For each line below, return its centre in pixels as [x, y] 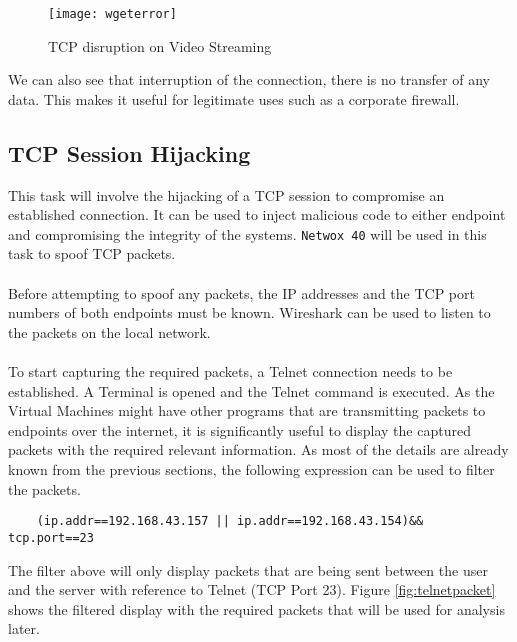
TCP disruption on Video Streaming [160, 45]
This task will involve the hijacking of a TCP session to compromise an [226, 194]
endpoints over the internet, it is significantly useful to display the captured [239, 429]
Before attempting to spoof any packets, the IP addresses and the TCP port [241, 292]
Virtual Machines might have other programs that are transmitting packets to [247, 410]
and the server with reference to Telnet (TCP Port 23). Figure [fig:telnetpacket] [252, 589]
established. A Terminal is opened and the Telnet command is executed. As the [251, 390]
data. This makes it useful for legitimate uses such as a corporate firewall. [234, 98]
